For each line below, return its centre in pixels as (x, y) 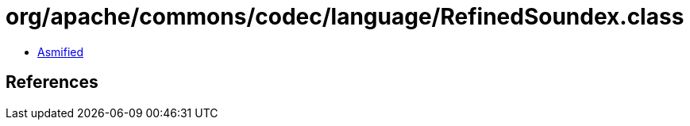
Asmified (61, 52)
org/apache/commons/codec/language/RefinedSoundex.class (345, 17)
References (52, 82)
